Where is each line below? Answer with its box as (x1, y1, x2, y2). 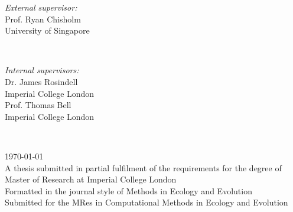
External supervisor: (5, 1, 77, 13)
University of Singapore (5, 24, 90, 37)
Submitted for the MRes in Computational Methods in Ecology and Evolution (5, 196, 288, 208)
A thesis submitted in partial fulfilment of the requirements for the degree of (5, 161, 282, 174)
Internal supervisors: (5, 64, 79, 76)
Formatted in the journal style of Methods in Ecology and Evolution (5, 184, 252, 197)
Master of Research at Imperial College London (5, 173, 177, 185)
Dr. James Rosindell (5, 75, 78, 87)
